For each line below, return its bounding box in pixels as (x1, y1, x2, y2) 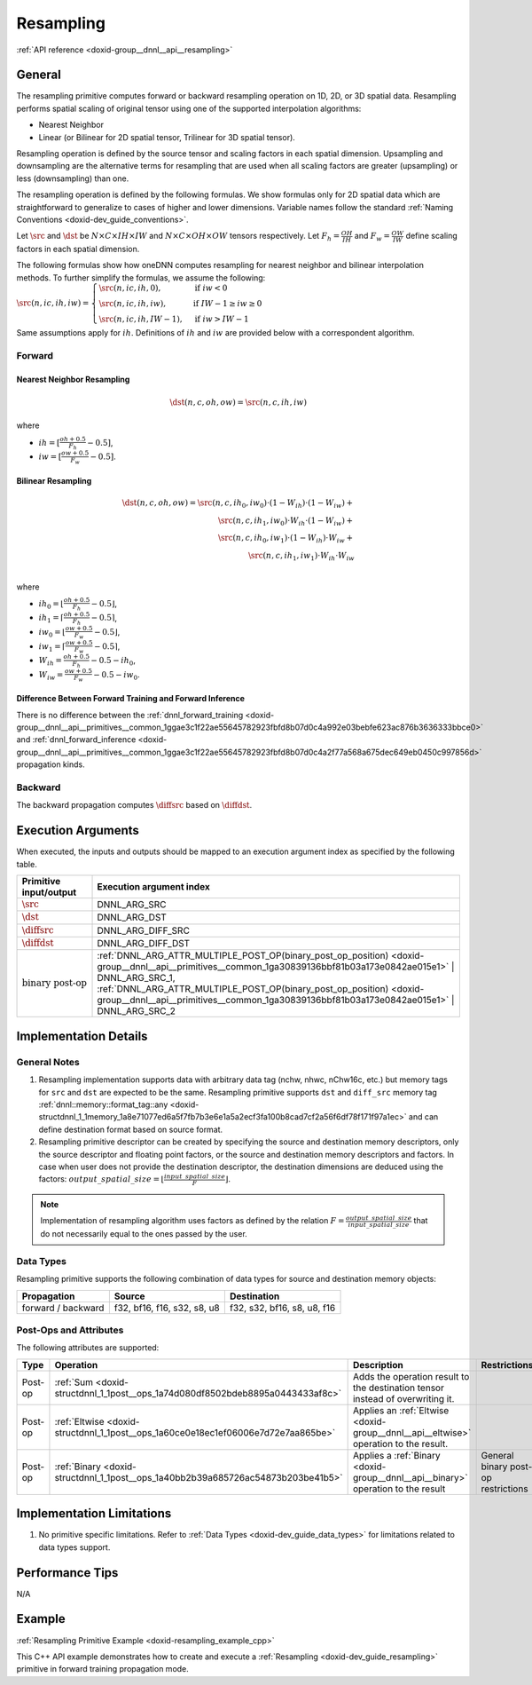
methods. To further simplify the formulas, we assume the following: (16, 272, 266, 283)
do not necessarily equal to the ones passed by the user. (40, 1229, 247, 1239)
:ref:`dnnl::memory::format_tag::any (38, 1099, 168, 1110)
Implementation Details (16, 1028, 148, 1043)
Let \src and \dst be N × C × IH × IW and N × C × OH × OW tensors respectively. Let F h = (16, 231, 340, 243)
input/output (21, 886, 77, 898)
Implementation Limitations (16, 1506, 172, 1522)
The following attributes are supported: (16, 1342, 160, 1353)
